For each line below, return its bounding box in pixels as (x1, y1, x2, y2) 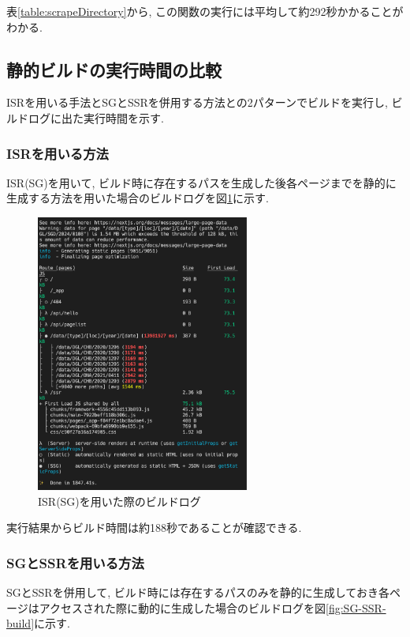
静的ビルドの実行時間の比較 (6, 57, 222, 81)
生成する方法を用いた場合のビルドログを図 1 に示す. (6, 190, 269, 206)
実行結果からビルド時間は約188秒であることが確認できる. (6, 519, 302, 536)
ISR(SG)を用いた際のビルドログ (38, 492, 201, 509)
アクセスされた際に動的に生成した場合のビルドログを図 (39, 599, 326, 616)
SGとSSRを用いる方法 (6, 552, 144, 572)
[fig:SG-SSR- (326, 599, 386, 616)
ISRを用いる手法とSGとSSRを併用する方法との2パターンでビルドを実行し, (6, 94, 388, 111)
